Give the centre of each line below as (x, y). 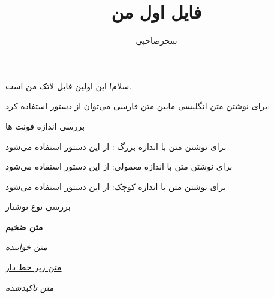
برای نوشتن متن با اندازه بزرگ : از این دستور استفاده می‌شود (116, 146)
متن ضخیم (24, 226)
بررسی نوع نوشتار (38, 207)
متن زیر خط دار (34, 267)
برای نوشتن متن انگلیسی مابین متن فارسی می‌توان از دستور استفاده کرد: (138, 106)
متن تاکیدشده (30, 287)
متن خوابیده (26, 247)
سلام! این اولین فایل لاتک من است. (69, 85)
